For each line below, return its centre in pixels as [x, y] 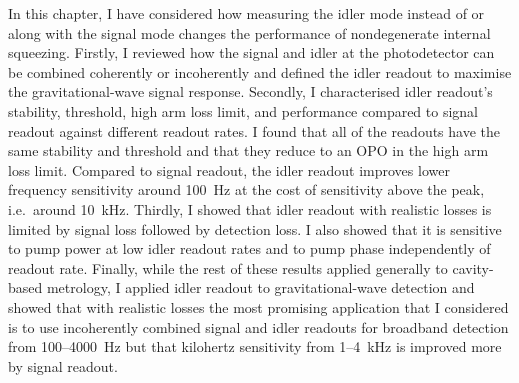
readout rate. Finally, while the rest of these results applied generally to [228, 267]
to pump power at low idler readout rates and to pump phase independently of [249, 248]
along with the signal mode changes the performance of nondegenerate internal [249, 32]
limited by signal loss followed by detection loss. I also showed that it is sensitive [255, 228]
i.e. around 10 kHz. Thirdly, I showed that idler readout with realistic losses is [250, 208]
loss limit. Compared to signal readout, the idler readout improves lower [229, 169]
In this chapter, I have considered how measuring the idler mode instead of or [246, 13]
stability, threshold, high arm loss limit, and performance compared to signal [243, 110]
